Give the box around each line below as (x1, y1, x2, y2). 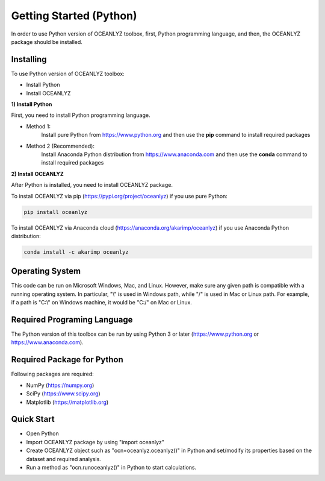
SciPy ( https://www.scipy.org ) (26, 390, 101, 397)
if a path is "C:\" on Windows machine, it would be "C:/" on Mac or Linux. (11, 299, 193, 306)
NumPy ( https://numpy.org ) (26, 382, 94, 389)
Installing (11, 54, 48, 64)
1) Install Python (11, 101, 52, 108)
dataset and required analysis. (26, 455, 102, 462)
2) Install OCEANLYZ (11, 170, 64, 177)
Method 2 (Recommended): (26, 142, 94, 149)
